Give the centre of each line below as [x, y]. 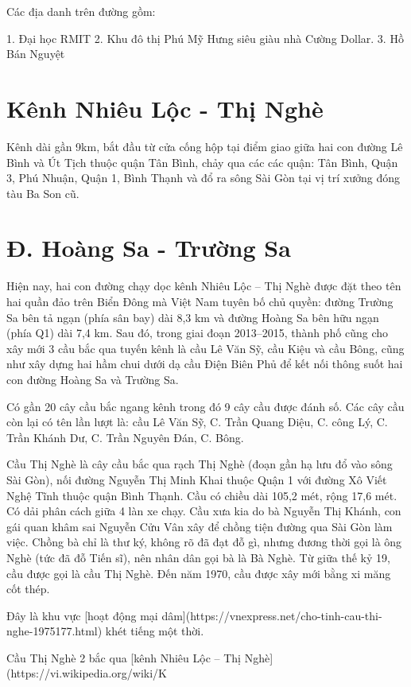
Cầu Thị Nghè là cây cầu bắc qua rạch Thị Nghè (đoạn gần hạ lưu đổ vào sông [200, 464]
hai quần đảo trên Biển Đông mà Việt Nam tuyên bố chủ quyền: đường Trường [200, 301]
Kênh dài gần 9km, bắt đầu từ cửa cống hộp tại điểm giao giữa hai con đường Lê [205, 146]
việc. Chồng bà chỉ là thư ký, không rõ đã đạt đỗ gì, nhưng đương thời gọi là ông [204, 542]
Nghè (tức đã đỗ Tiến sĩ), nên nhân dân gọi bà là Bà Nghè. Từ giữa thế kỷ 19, [198, 557]
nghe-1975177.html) [54, 631]
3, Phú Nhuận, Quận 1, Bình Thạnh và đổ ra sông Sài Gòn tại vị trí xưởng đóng [203, 178]
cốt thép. [28, 589]
